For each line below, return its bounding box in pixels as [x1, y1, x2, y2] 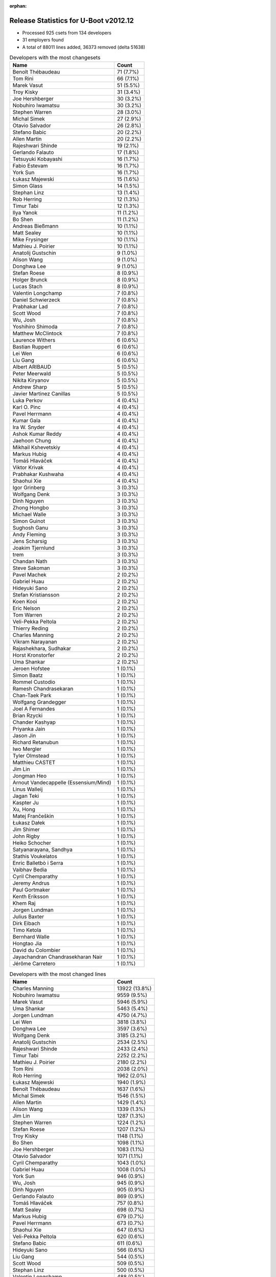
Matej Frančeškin [12, 813, 54, 820]
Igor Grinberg [12, 484, 45, 491]
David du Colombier [12, 947, 61, 954]
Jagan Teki [12, 792, 39, 799]
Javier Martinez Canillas [12, 390, 71, 397]
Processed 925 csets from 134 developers [22, 30, 112, 36]
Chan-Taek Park [12, 692, 52, 699]
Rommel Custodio [12, 678, 56, 685]
